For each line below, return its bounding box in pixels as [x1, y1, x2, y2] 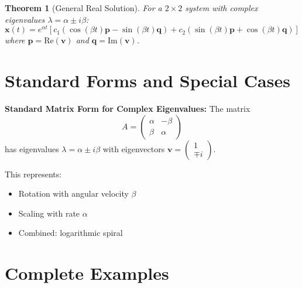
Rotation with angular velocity [18, 187, 129, 200]
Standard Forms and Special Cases [5, 68, 290, 92]
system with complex [185, 2, 258, 13]
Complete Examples [5, 261, 169, 285]
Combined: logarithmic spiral [18, 227, 123, 239]
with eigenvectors [102, 142, 165, 155]
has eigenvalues [5, 142, 59, 155]
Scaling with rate [18, 207, 80, 219]
